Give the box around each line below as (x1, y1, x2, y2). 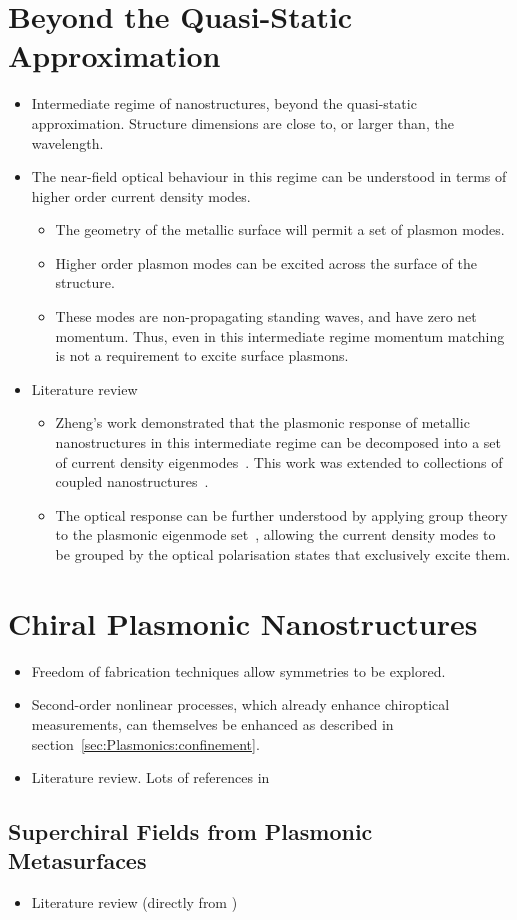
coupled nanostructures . (55, 471, 209, 492)
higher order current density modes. (31, 185, 251, 206)
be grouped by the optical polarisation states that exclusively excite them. (55, 544, 511, 564)
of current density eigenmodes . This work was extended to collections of (55, 451, 503, 472)
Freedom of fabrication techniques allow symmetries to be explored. (31, 660, 446, 681)
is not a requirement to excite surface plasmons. (55, 345, 349, 366)
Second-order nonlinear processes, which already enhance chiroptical (31, 694, 450, 715)
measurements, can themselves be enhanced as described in (31, 713, 394, 734)
